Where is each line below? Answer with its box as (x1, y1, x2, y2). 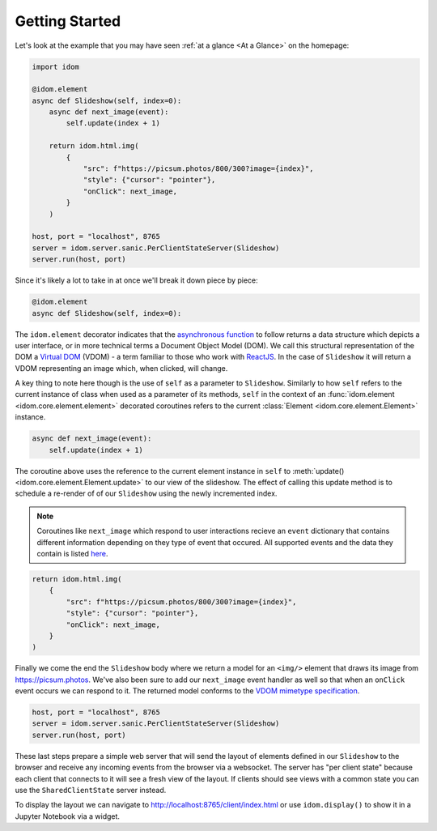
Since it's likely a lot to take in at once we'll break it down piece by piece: (15, 275, 258, 285)
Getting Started (15, 12, 121, 30)
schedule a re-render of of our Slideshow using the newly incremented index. (15, 488, 278, 498)
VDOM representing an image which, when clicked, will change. (15, 363, 228, 373)
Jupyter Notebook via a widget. (15, 811, 121, 821)
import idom (32, 62, 80, 71)
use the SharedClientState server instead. (15, 785, 167, 795)
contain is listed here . (36, 548, 108, 558)
